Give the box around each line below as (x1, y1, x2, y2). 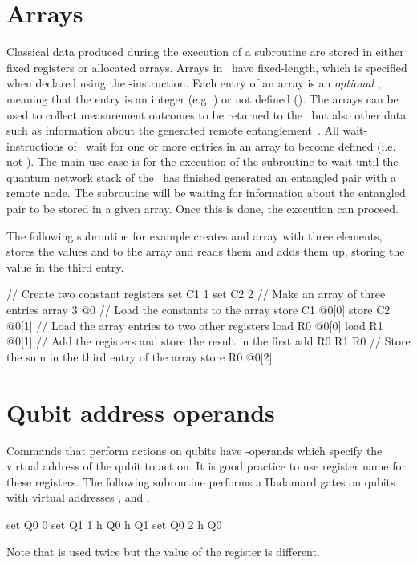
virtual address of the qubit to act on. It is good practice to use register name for (6, 458, 406, 474)
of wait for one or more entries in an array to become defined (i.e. (67, 137, 396, 154)
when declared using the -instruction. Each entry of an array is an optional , (6, 75, 381, 91)
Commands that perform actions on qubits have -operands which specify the (6, 442, 383, 458)
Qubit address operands (6, 395, 275, 428)
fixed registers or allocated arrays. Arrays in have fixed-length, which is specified (6, 59, 407, 75)
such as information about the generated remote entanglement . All (6, 122, 339, 139)
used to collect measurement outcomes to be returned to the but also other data (6, 106, 407, 123)
